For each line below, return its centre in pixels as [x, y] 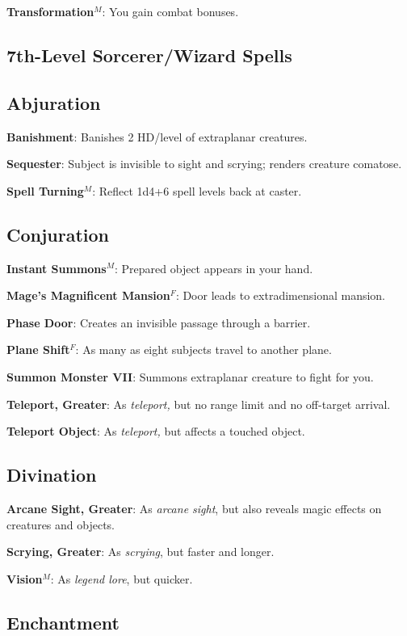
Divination [52, 475]
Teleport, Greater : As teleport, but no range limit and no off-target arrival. [199, 404]
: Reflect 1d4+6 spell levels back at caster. [197, 190]
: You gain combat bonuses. [170, 11]
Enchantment [63, 622]
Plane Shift [38, 350]
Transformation [50, 11]
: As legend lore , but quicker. [122, 578]
